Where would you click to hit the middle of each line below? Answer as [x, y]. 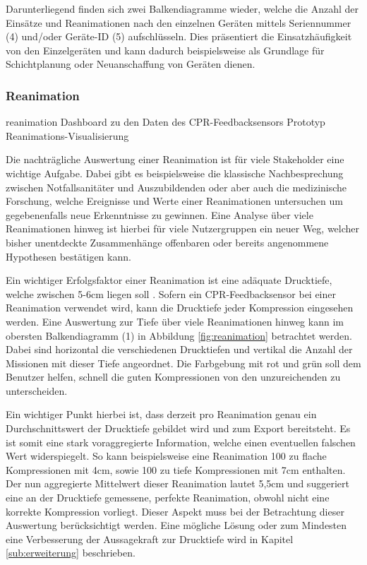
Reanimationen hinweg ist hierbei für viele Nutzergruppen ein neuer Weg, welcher [183, 228]
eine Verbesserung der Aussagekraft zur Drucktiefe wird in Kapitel [150, 539]
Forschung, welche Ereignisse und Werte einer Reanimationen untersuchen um [174, 201]
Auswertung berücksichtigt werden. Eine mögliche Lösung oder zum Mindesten [176, 525]
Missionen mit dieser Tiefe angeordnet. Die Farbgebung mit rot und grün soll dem [183, 363]
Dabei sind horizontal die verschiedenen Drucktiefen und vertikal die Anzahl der [179, 349]
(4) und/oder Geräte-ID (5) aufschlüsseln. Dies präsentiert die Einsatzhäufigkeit [179, 36]
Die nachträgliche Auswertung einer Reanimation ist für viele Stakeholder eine [175, 159]
